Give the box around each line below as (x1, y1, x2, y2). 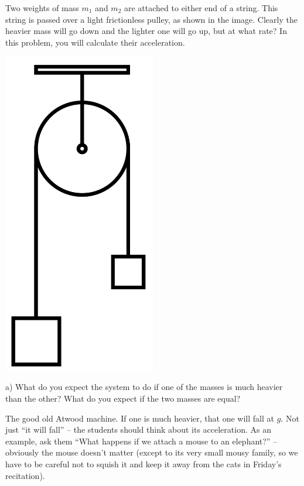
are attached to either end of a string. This (124, 2, 278, 13)
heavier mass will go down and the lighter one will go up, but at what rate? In (5, 25, 287, 37)
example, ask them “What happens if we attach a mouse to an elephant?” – (5, 434, 278, 447)
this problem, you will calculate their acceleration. (5, 36, 185, 48)
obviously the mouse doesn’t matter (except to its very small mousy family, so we (5, 446, 298, 458)
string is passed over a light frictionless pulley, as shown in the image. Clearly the (5, 13, 298, 25)
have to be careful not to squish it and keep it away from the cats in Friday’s (5, 458, 282, 470)
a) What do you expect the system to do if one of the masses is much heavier (5, 381, 283, 393)
